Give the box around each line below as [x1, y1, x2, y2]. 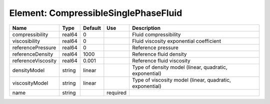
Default [83, 24, 101, 31]
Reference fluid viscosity [131, 57, 190, 64]
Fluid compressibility [131, 31, 181, 38]
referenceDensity [12, 50, 53, 57]
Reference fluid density [131, 50, 187, 57]
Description [131, 24, 161, 31]
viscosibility [12, 37, 40, 44]
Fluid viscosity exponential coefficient [131, 37, 221, 44]
